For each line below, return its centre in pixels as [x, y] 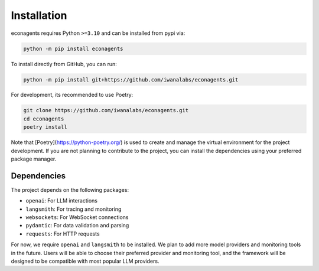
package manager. [34, 159]
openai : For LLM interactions [61, 201]
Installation [39, 15]
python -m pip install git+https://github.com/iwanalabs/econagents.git [131, 79]
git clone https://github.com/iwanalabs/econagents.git [106, 110]
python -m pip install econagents [73, 48]
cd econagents [44, 119]
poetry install [45, 127]
